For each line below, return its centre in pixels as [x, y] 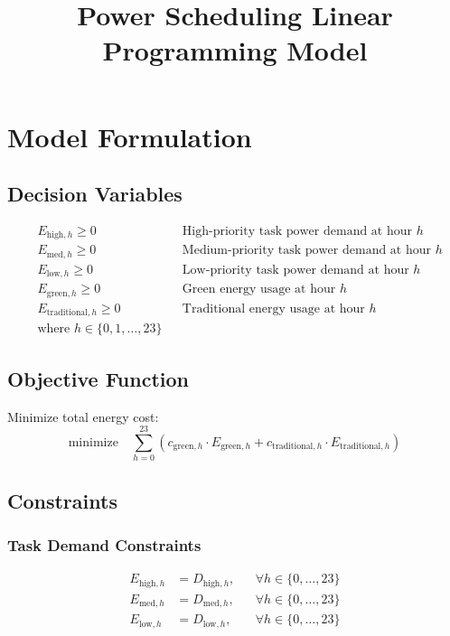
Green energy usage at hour [259, 290]
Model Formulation [130, 136]
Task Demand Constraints [104, 545]
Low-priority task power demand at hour [295, 270]
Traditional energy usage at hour [273, 309]
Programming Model [235, 50]
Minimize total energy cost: [83, 416]
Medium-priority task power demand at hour [307, 251]
